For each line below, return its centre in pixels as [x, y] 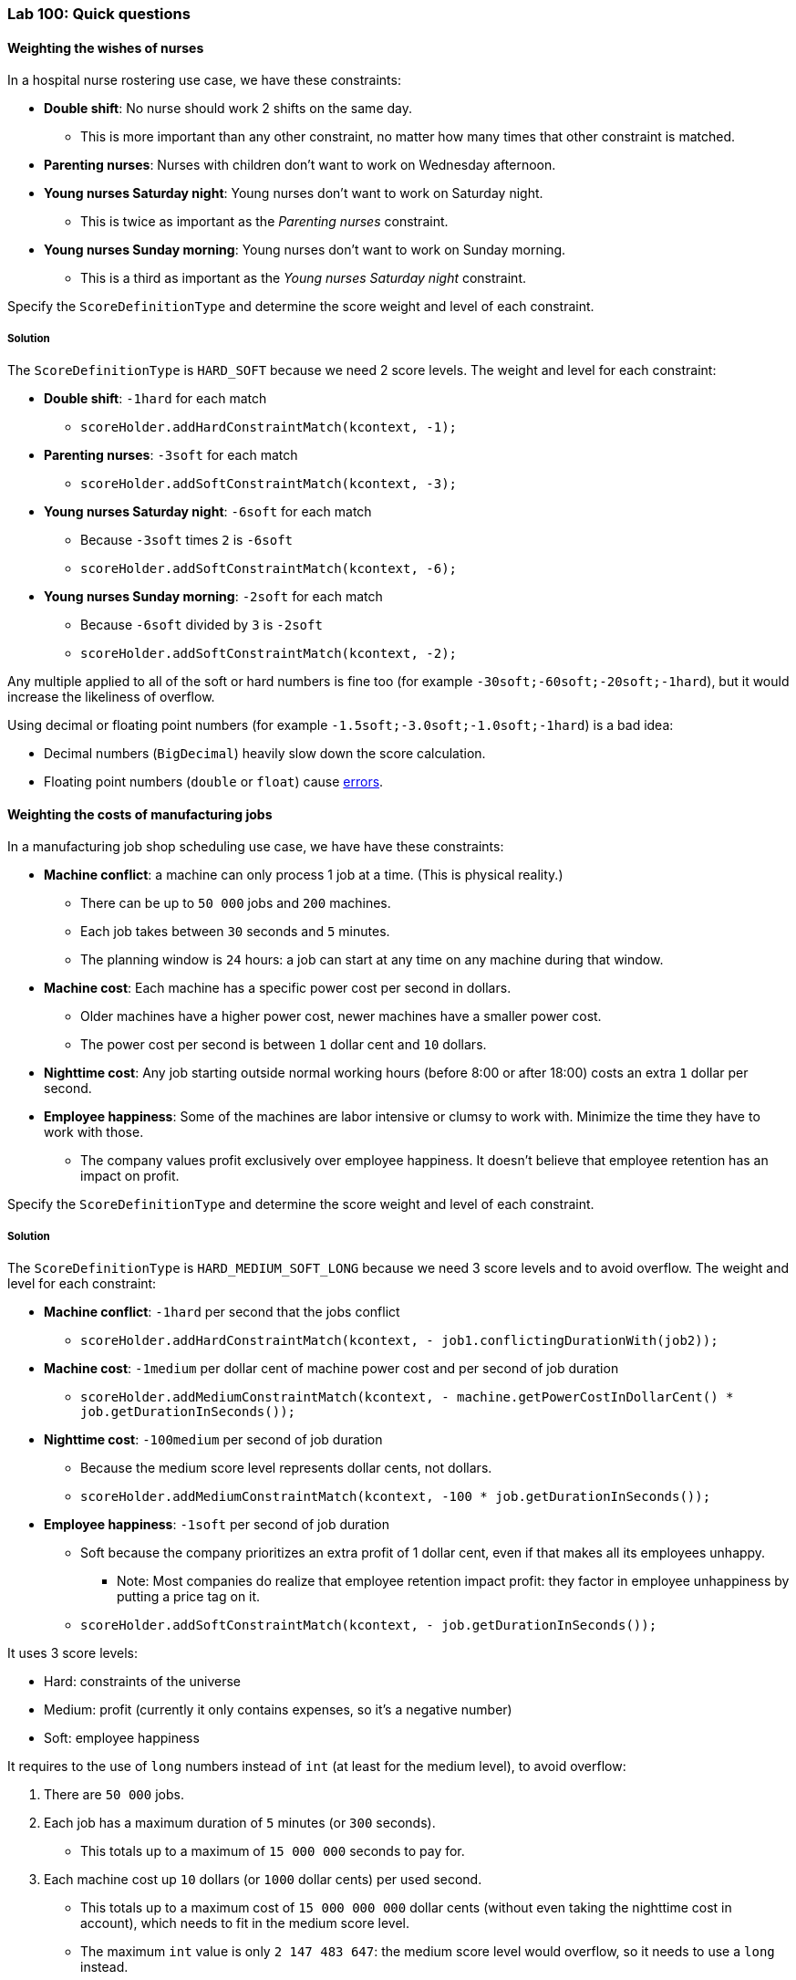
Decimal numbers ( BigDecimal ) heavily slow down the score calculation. [265, 753]
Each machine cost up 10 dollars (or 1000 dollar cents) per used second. [263, 1879]
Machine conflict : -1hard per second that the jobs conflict [222, 1312]
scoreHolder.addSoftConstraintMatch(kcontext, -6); [269, 568]
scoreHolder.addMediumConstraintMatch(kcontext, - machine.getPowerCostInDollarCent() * [407, 1397]
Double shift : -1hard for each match [155, 398]
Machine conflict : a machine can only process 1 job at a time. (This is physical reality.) [304, 875]
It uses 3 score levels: [72, 1653]
